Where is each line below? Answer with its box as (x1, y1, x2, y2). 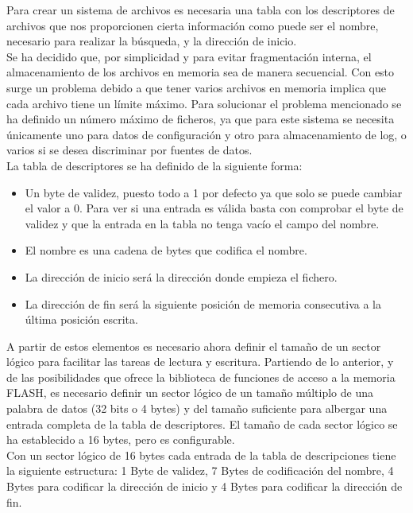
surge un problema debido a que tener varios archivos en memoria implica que (6, 79, 387, 95)
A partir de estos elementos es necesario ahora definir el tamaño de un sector (6, 337, 381, 354)
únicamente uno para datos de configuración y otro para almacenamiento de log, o (6, 126, 407, 142)
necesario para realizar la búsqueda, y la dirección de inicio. (6, 33, 297, 49)
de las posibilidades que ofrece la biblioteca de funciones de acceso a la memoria (6, 368, 396, 385)
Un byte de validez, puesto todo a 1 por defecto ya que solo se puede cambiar (25, 184, 403, 200)
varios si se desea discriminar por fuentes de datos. (6, 142, 253, 158)
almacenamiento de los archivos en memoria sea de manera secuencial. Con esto (6, 64, 395, 80)
